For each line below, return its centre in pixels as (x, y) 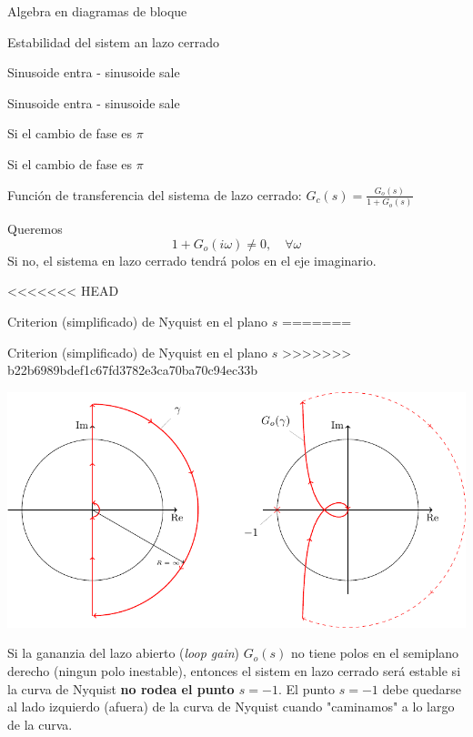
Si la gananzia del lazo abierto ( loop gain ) (124, 653)
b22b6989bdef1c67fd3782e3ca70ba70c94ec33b (132, 370)
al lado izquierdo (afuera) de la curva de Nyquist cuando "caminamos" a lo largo (231, 707)
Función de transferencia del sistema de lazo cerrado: (155, 194)
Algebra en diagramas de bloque (97, 11)
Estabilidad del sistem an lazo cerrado (114, 41)
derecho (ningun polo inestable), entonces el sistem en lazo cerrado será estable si (234, 671)
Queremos (35, 229)
